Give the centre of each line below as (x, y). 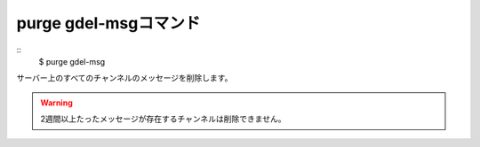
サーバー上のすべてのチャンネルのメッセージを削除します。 (124, 78)
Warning (56, 103)
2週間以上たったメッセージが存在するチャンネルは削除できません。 (163, 119)
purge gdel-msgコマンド (108, 23)
